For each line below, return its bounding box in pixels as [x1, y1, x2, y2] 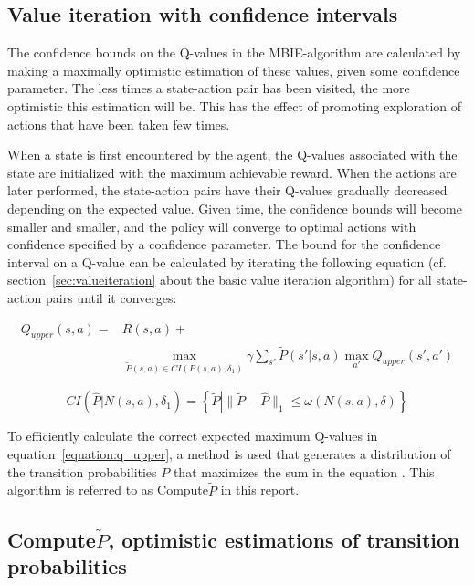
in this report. [220, 480, 300, 499]
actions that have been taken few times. [7, 114, 230, 133]
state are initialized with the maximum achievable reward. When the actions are [7, 162, 457, 182]
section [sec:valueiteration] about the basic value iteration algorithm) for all [7, 270, 432, 289]
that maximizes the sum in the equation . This [173, 462, 435, 481]
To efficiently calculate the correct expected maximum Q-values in [7, 426, 378, 445]
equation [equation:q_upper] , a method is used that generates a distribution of [7, 444, 451, 464]
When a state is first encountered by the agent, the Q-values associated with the [7, 145, 458, 164]
